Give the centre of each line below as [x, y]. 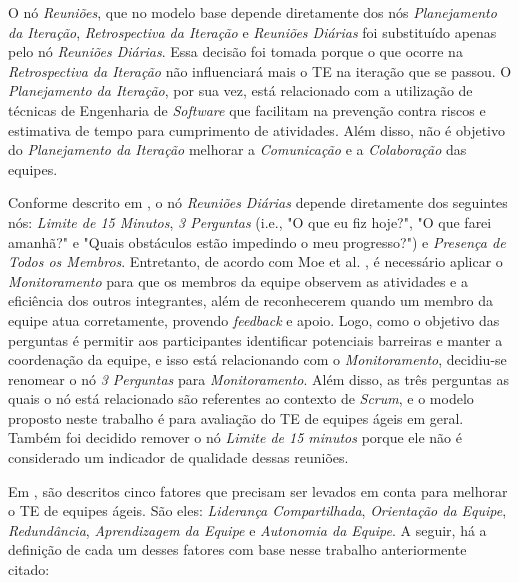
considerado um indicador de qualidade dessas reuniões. [178, 457]
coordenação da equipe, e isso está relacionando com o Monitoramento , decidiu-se [257, 359]
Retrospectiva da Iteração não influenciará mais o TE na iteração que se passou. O [260, 70]
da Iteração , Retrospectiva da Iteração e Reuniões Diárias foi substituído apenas [252, 31]
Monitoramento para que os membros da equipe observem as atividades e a [238, 280]
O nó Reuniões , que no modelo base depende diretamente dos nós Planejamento [252, 12]
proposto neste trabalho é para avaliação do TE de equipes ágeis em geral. [236, 417]
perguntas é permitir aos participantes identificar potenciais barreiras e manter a [255, 339]
